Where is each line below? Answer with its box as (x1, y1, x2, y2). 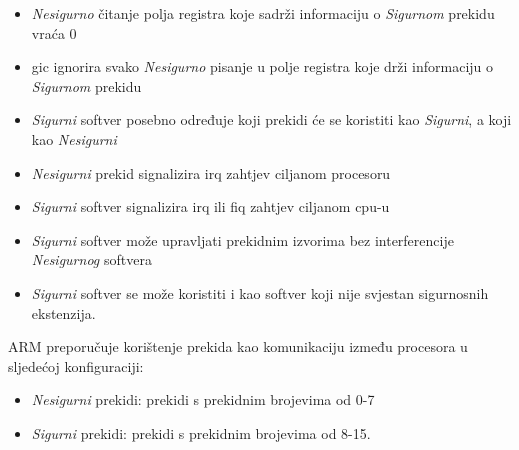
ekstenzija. (31, 302, 96, 323)
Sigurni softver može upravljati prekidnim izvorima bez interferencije (31, 229, 454, 250)
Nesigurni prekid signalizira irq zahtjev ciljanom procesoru (31, 162, 391, 183)
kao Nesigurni (31, 128, 117, 149)
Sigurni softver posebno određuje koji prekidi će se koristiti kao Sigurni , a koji (31, 109, 512, 130)
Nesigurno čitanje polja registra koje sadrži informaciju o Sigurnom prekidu (31, 3, 495, 23)
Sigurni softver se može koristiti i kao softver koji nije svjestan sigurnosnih (31, 282, 489, 303)
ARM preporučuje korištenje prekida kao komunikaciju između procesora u (8, 336, 468, 357)
